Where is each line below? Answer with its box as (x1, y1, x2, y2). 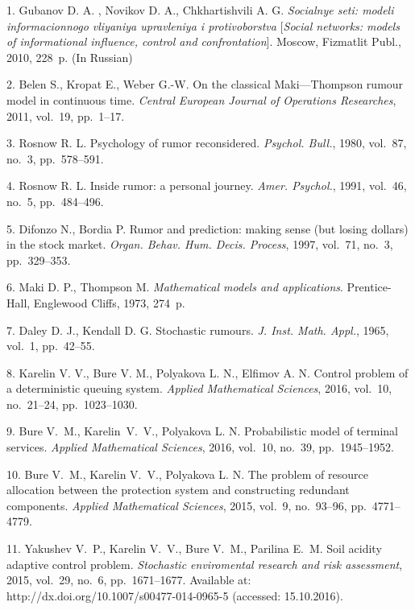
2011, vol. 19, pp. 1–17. (6, 107, 125, 124)
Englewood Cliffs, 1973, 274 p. (33, 294, 185, 311)
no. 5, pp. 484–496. (6, 192, 104, 209)
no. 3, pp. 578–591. (6, 150, 104, 167)
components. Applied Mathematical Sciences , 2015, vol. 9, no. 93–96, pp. (6, 497, 367, 513)
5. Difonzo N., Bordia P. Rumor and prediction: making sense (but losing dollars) (6, 220, 409, 237)
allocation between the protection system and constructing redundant (6, 481, 350, 498)
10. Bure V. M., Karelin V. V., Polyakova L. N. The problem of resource (6, 465, 368, 482)
